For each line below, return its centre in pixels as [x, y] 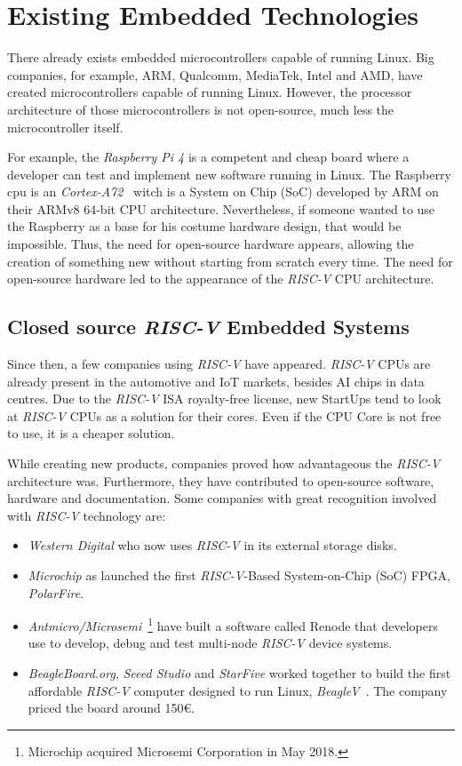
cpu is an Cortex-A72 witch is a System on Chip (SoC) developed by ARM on [223, 191]
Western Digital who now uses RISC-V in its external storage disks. [212, 545]
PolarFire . [56, 592]
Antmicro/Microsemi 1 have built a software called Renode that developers [233, 624]
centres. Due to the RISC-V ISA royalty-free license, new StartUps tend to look [224, 399]
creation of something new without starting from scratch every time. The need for [230, 261]
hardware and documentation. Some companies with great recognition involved [222, 498]
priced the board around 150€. [112, 708]
